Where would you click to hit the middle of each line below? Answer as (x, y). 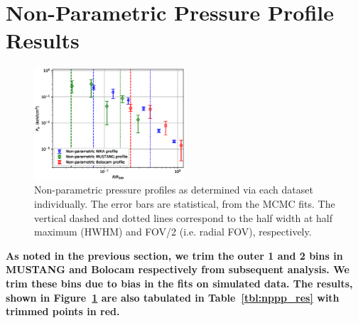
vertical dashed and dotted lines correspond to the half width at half (183, 217)
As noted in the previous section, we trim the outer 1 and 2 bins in (174, 255)
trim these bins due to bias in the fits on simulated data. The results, (179, 284)
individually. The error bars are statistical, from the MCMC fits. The (185, 204)
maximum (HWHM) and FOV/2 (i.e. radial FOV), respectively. (173, 232)
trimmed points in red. (63, 311)
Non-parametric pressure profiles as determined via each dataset (174, 190)
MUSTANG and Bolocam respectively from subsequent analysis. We (178, 269)
